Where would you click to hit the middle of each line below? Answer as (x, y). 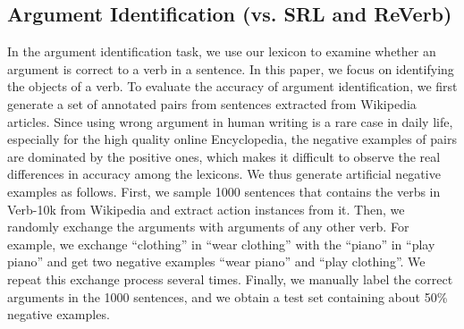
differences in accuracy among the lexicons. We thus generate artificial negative (224, 174)
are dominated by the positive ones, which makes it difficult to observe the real (224, 156)
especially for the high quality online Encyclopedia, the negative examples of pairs (232, 139)
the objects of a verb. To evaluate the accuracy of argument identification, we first (232, 86)
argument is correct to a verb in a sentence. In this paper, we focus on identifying (231, 68)
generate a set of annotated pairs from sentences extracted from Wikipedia (212, 103)
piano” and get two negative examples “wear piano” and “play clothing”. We (216, 262)
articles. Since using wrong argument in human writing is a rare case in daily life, (230, 121)
